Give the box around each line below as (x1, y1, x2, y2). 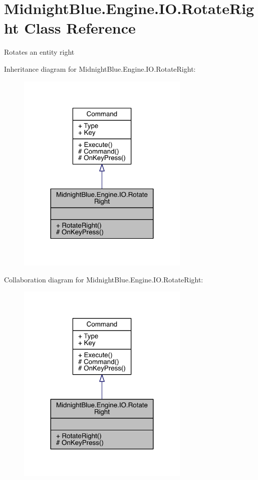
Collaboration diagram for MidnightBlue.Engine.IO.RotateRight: (4, 274, 203, 284)
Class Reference (24, 18, 136, 38)
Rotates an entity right (4, 47, 75, 57)
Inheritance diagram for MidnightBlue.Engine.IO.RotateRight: (4, 63, 196, 74)
